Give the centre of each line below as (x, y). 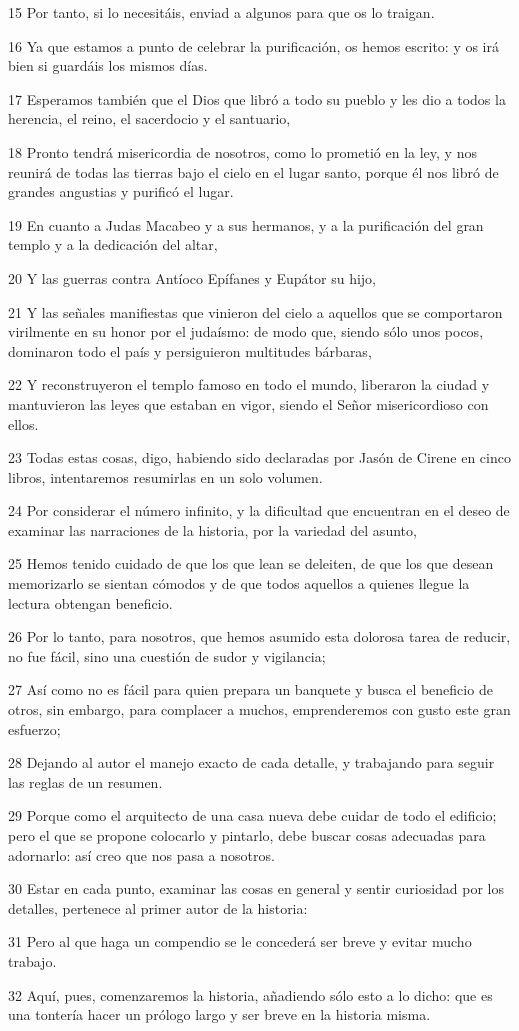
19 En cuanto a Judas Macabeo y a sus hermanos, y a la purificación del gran (246, 224)
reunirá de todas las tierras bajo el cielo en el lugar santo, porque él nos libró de (253, 171)
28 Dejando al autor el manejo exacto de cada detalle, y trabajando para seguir (251, 762)
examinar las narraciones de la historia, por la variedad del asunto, (212, 529)
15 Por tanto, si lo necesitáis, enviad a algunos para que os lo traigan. (221, 12)
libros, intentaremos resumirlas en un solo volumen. (165, 476)
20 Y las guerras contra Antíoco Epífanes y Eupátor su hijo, (192, 277)
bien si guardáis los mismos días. (108, 65)
